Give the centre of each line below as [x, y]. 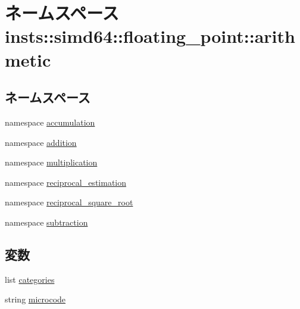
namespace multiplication [51, 162]
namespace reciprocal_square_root [69, 202]
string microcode [35, 299]
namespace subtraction [46, 222]
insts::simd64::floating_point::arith [150, 36]
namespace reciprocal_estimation [65, 182]
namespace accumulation [50, 122]
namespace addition [41, 142]
